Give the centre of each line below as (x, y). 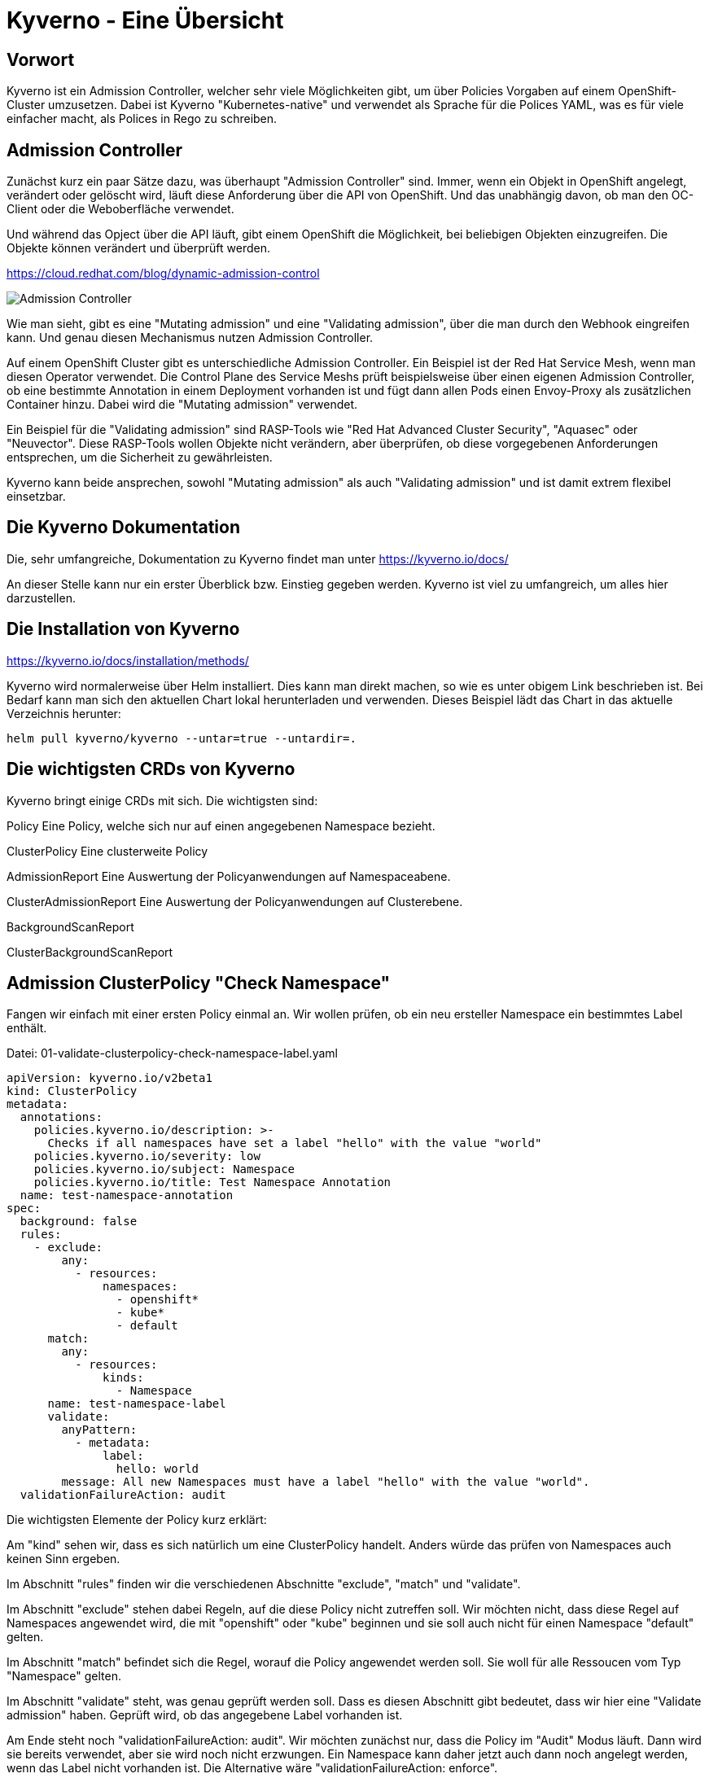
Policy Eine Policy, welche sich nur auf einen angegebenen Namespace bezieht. (221, 825)
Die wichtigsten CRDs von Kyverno (151, 769)
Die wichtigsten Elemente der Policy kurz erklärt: (137, 1520)
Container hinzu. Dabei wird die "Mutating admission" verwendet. (182, 405)
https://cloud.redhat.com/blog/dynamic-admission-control (163, 274)
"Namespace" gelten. (64, 1676)
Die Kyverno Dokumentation (123, 528)
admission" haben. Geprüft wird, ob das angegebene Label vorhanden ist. (205, 1715)
